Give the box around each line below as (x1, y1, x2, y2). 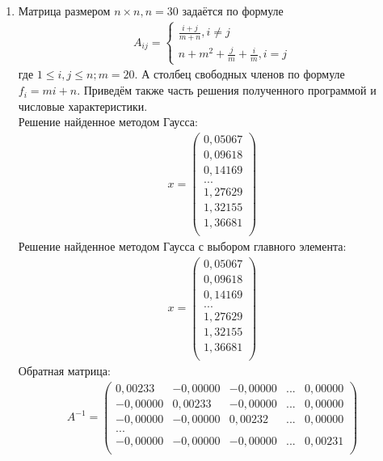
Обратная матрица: (18, 362, 111, 379)
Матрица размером (18, 2, 111, 19)
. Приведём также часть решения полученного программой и (77, 82, 377, 99)
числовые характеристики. (18, 97, 148, 114)
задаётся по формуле (182, 2, 284, 19)
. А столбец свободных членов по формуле (134, 66, 345, 82)
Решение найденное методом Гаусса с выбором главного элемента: (18, 238, 347, 255)
